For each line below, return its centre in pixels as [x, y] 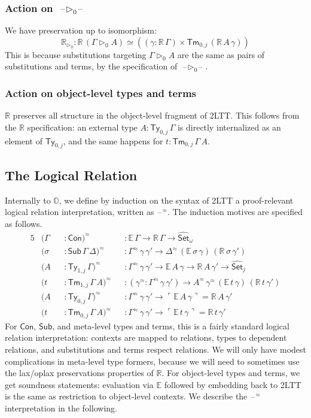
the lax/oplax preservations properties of [79, 373]
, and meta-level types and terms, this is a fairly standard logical [171, 325]
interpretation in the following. [61, 408]
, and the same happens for [113, 140]
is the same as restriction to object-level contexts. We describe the [126, 396]
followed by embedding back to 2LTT [233, 384]
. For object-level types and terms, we [231, 373]
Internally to [28, 200]
